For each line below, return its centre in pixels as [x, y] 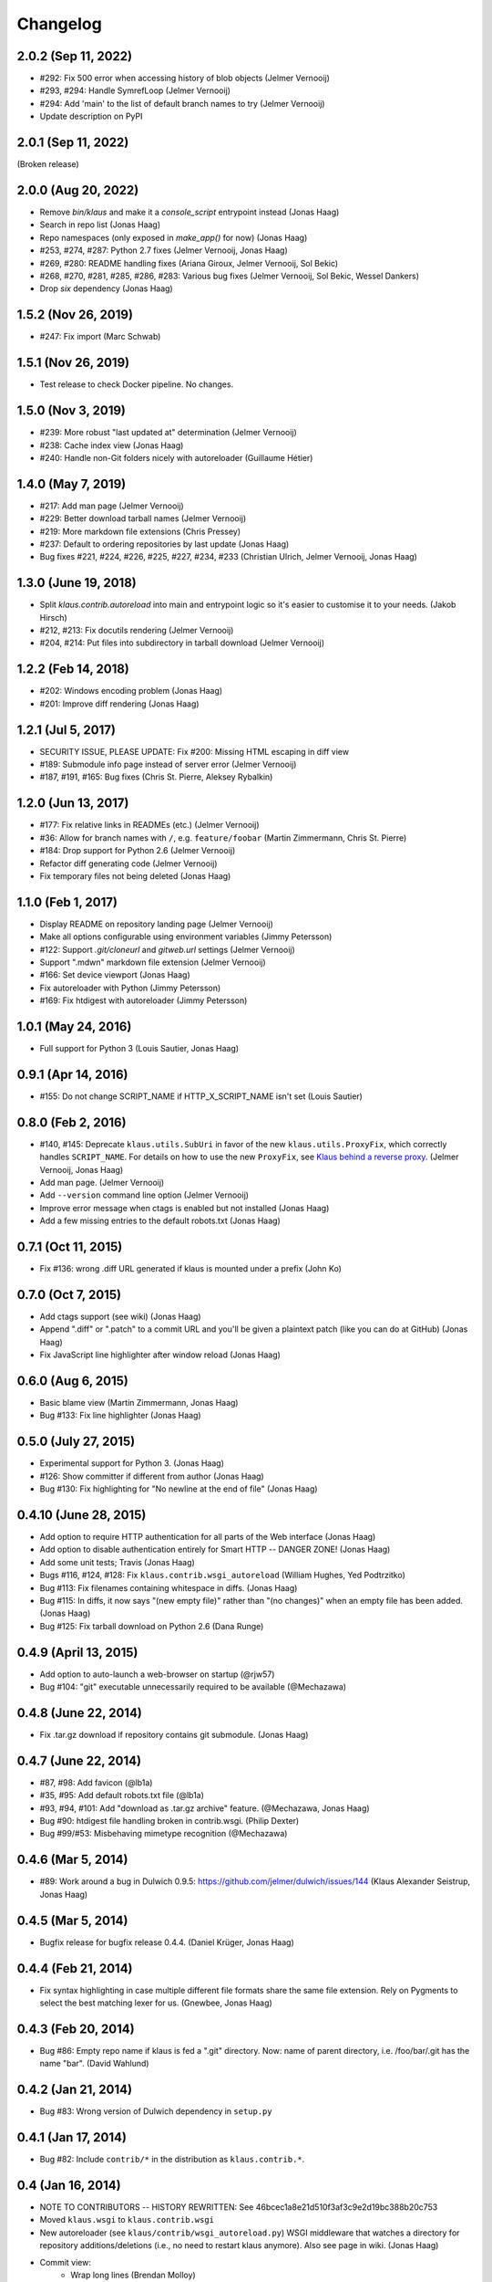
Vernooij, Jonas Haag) [82, 1169]
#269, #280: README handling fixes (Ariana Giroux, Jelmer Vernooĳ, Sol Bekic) [189, 263]
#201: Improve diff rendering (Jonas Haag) [119, 704]
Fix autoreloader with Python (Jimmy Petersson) [130, 988]
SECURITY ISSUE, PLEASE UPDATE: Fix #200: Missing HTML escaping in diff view [195, 751]
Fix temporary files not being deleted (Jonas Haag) [135, 875]
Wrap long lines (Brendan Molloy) [133, 2275]
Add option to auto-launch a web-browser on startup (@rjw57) [157, 1674]
